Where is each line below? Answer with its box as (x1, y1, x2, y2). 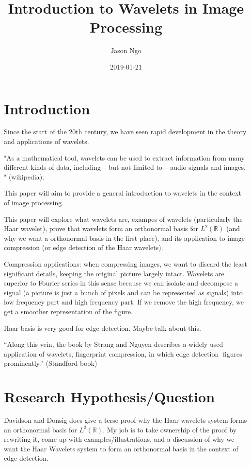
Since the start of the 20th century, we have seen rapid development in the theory (4, 126, 247, 137)
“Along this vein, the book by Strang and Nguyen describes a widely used (4, 339, 223, 349)
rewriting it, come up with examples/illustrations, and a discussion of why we (4, 434, 235, 444)
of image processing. (4, 197, 64, 207)
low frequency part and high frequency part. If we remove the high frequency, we (4, 297, 244, 307)
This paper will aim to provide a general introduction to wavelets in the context (4, 188, 241, 198)
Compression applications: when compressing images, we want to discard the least (4, 258, 247, 269)
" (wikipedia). (4, 171, 45, 181)
